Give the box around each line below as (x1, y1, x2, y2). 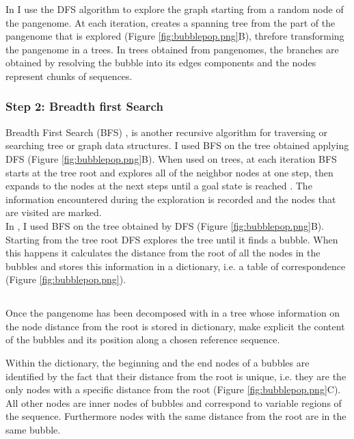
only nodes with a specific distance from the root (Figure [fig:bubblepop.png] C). (5, 382, 341, 397)
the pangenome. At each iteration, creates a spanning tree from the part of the (5, 15, 336, 29)
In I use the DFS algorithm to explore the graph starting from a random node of (5, 2, 344, 16)
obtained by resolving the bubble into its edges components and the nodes (5, 55, 316, 70)
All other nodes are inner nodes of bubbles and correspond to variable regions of (5, 395, 342, 410)
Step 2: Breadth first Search (5, 98, 163, 115)
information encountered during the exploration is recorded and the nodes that (5, 191, 336, 206)
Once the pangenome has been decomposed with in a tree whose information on (5, 306, 340, 320)
